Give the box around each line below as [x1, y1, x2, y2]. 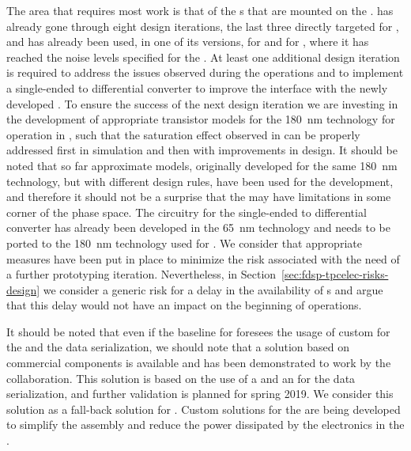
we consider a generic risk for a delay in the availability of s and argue [43, 281, 383, 298]
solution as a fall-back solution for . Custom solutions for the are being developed [6, 400, 401, 417]
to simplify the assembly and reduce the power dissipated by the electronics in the [6, 416, 405, 433]
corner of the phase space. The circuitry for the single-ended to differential [6, 203, 367, 220]
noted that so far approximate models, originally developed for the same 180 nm [6, 157, 398, 173]
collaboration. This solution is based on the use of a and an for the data [6, 370, 356, 386]
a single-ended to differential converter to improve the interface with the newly [6, 79, 388, 96]
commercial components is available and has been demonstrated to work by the [6, 354, 391, 371]
